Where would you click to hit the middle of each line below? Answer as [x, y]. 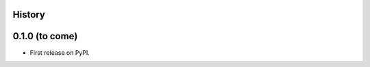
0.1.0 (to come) [45, 36]
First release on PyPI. [60, 52]
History [29, 15]
